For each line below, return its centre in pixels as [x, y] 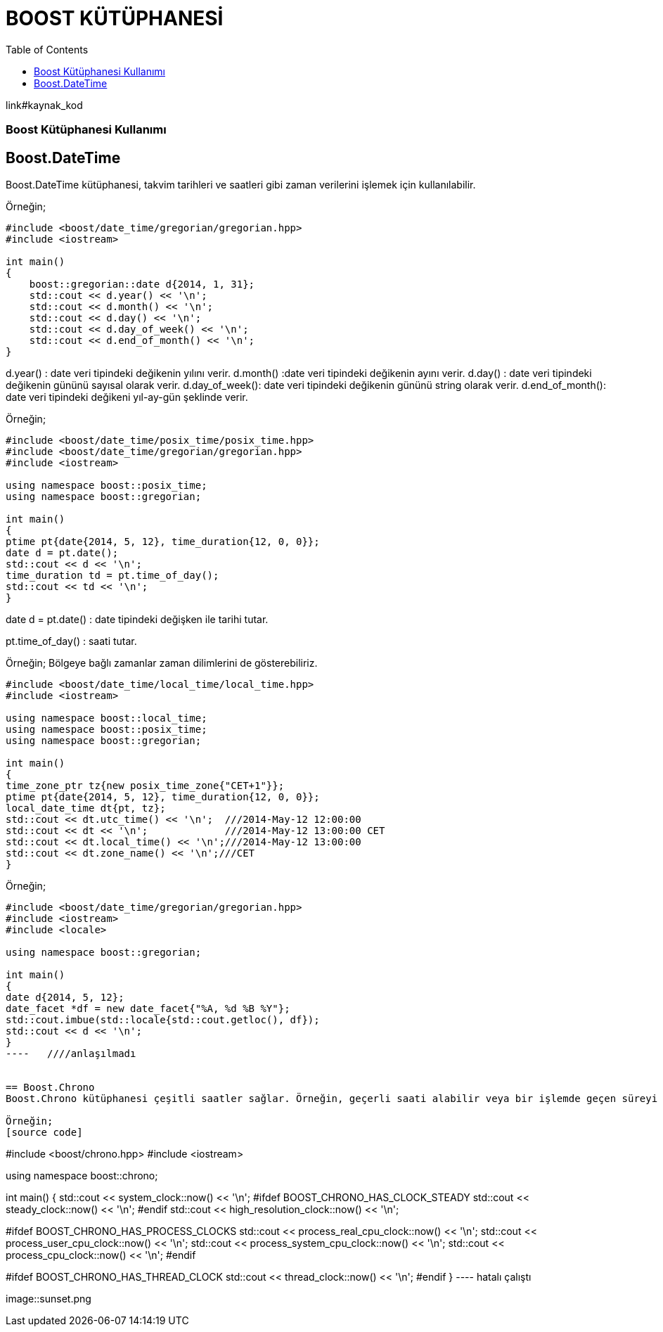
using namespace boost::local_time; [107, 718]
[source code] [44, 1132]
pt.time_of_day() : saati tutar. [71, 641]
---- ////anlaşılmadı [71, 1053]
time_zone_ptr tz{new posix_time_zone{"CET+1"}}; [145, 785]
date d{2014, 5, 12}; [65, 997]
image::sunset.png [49, 1298]
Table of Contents [47, 49]
